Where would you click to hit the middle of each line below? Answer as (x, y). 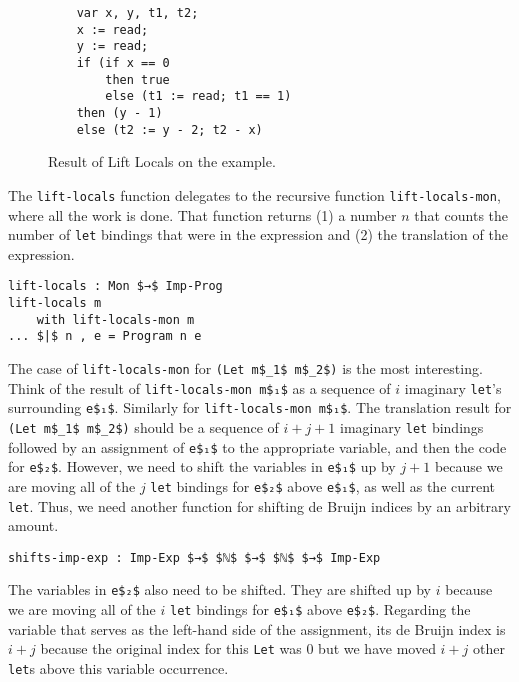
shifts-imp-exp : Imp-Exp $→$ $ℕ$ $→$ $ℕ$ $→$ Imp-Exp (194, 557)
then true (137, 79)
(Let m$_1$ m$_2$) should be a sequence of (143, 426)
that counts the (461, 214)
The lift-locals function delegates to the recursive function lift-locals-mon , (254, 194)
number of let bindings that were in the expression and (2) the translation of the (258, 234)
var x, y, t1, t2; (137, 13)
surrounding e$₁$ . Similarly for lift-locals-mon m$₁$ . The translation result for (260, 407)
